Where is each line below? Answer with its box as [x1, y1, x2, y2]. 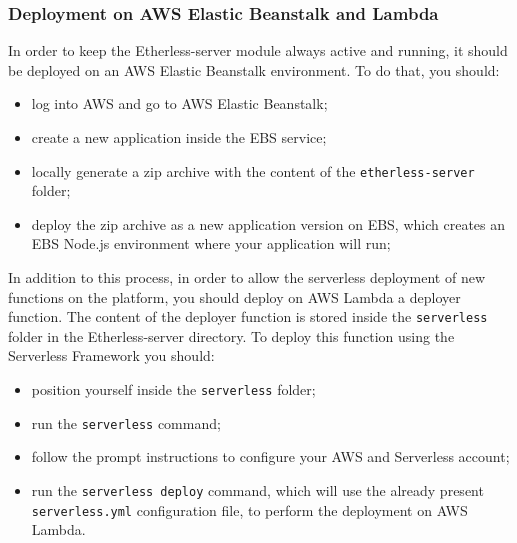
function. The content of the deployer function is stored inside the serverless [8, 306, 488, 327]
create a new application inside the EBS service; [31, 127, 327, 147]
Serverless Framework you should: [8, 345, 215, 366]
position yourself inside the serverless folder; [31, 379, 316, 400]
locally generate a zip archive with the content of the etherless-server [31, 160, 475, 181]
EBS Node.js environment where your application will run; [31, 233, 391, 254]
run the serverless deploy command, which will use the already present [31, 479, 484, 500]
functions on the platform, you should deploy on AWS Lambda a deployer [8, 286, 461, 307]
